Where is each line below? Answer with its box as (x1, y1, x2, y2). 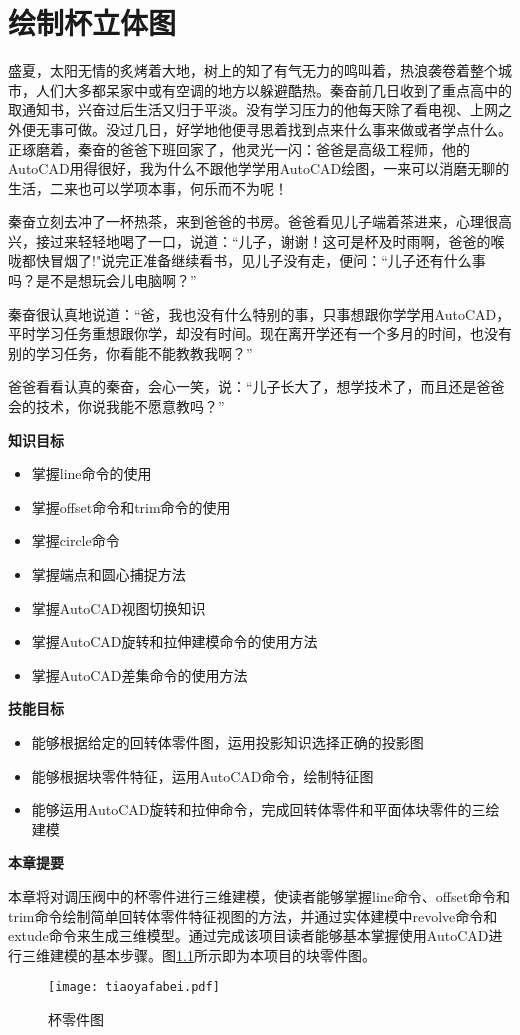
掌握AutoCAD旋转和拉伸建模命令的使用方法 (31, 631, 318, 652)
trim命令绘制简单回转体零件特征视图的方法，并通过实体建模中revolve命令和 (8, 905, 498, 926)
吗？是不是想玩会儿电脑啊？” (8, 270, 197, 291)
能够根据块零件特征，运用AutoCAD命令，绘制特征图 (31, 765, 374, 786)
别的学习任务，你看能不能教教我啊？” (8, 342, 253, 363)
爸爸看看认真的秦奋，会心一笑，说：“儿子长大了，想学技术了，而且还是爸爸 (8, 376, 505, 397)
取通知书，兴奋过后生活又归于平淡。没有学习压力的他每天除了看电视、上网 (8, 99, 498, 120)
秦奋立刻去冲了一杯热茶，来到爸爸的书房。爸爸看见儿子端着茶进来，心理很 (8, 211, 498, 232)
